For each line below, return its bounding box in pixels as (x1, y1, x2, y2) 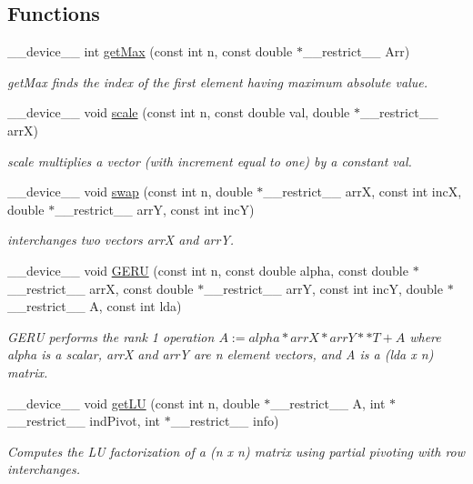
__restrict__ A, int (270, 393, 386, 412)
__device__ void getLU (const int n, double (7, 393, 260, 412)
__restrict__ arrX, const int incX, (263, 182, 462, 201)
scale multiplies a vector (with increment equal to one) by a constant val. (7, 151, 412, 170)
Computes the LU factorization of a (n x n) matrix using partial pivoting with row (7, 441, 466, 460)
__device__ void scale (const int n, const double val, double (7, 103, 350, 122)
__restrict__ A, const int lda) (7, 297, 182, 316)
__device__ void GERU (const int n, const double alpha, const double (7, 260, 408, 279)
